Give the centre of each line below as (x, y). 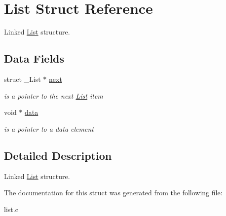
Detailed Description (58, 155)
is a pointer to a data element (49, 128)
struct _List (22, 79)
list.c (11, 209)
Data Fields (34, 58)
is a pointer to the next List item (54, 95)
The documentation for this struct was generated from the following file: (113, 193)
